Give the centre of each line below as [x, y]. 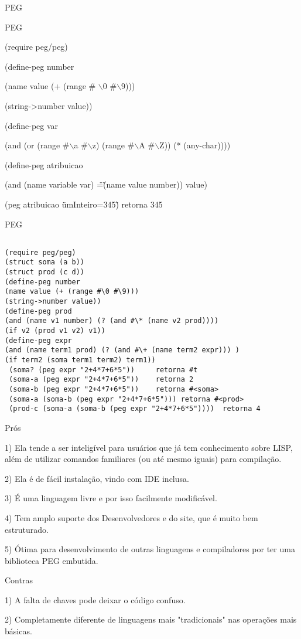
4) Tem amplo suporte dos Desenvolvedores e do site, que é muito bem [131, 517]
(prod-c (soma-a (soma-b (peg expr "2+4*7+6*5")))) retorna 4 [135, 409]
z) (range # [113, 145]
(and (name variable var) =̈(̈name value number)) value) [106, 184]
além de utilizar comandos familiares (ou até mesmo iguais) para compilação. [143, 459]
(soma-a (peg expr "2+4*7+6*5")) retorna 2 [101, 380]
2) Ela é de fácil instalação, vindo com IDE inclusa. [97, 478]
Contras [19, 580]
